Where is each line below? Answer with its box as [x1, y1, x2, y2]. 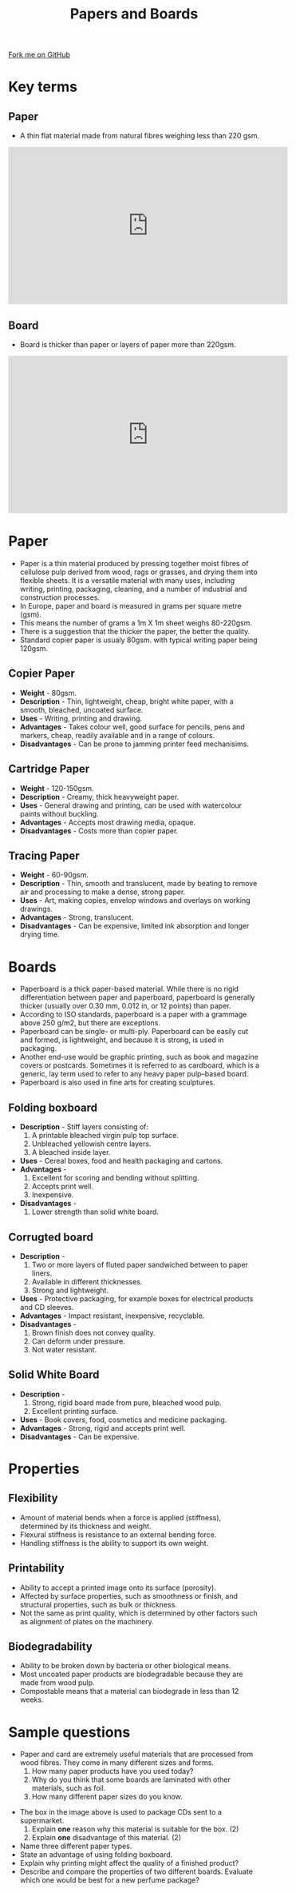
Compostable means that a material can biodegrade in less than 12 [19, 1687, 239, 1696]
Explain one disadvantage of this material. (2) [31, 1833, 182, 1843]
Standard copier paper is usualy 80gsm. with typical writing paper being [19, 635, 258, 645]
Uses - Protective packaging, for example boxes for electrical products [19, 1293, 254, 1304]
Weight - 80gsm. [19, 688, 77, 697]
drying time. [19, 929, 60, 940]
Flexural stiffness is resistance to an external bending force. [19, 1529, 217, 1540]
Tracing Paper [8, 849, 80, 862]
